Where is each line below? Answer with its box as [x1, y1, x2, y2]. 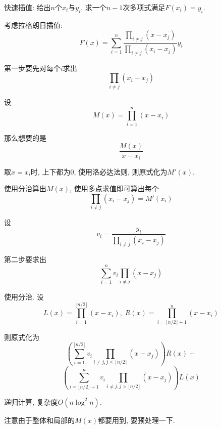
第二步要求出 [4, 254, 46, 265]
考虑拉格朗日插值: [4, 19, 63, 30]
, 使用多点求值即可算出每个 [70, 183, 159, 194]
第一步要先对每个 [4, 62, 61, 73]
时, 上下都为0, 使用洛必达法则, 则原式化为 [30, 166, 168, 177]
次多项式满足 [123, 2, 165, 12]
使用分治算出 [4, 183, 46, 194]
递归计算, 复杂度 [4, 396, 58, 407]
